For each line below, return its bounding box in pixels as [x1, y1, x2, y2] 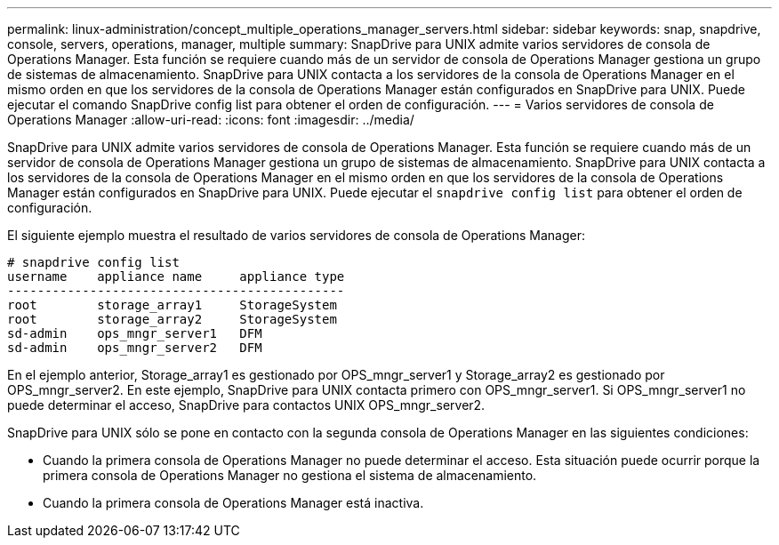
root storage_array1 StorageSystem [7, 298, 337, 312]
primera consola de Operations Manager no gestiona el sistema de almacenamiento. [43, 468, 537, 483]
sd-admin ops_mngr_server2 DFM [7, 341, 262, 355]
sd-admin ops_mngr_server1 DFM [7, 326, 262, 341]
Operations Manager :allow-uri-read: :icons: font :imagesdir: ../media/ [7, 112, 414, 127]
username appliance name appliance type [7, 269, 345, 284]
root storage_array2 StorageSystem [7, 312, 337, 326]
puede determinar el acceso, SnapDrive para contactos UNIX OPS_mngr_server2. [7, 397, 486, 413]
